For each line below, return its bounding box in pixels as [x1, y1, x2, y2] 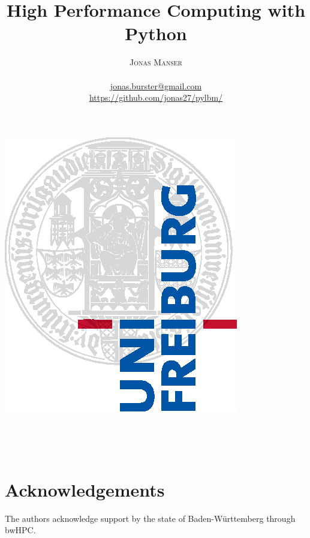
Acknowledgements [5, 477, 165, 501]
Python [125, 21, 187, 46]
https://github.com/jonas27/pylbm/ [89, 91, 223, 104]
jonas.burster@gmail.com [110, 79, 202, 92]
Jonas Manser [130, 56, 182, 68]
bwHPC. [5, 524, 36, 536]
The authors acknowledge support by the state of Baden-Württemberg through [5, 512, 296, 524]
